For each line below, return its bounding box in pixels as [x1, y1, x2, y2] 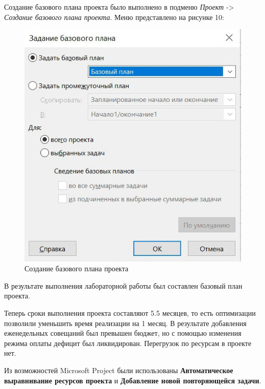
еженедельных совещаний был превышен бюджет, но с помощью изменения [4, 328, 242, 338]
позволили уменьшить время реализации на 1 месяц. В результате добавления [4, 317, 247, 328]
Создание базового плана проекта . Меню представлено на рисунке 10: [4, 11, 224, 22]
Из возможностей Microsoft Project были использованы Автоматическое [4, 364, 233, 375]
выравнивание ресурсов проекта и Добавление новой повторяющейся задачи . [4, 375, 261, 385]
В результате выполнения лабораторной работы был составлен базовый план [4, 280, 243, 291]
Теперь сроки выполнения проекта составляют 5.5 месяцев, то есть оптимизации [4, 307, 256, 318]
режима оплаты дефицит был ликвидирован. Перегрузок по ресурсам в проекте [4, 337, 252, 348]
